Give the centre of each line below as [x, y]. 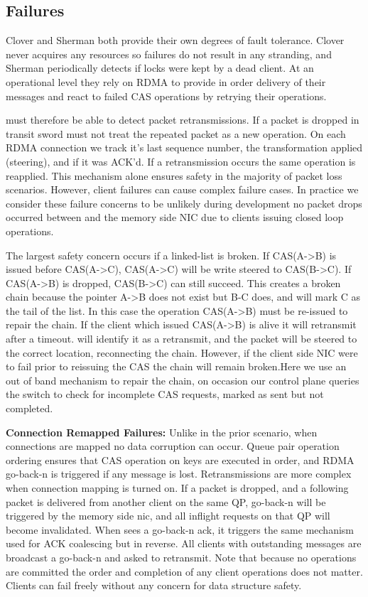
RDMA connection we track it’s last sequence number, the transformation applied [184, 147]
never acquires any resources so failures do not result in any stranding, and [169, 54]
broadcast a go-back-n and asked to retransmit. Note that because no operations [181, 557]
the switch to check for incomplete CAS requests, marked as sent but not [165, 394]
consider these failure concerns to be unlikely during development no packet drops [184, 203]
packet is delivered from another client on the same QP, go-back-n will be [166, 501]
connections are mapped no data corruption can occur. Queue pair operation [173, 446]
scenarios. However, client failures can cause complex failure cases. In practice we [182, 189]
